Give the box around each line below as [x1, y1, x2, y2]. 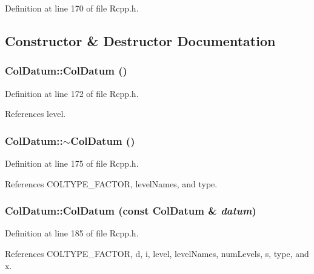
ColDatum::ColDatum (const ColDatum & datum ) [5, 203, 256, 218]
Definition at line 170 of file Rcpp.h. [5, 2, 139, 14]
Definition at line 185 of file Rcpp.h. [5, 227, 139, 239]
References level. [5, 107, 66, 120]
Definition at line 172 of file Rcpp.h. [5, 87, 139, 99]
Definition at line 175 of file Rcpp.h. [5, 157, 139, 169]
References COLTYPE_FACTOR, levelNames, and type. [5, 177, 218, 190]
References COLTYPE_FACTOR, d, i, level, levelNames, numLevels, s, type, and [5, 247, 309, 259]
